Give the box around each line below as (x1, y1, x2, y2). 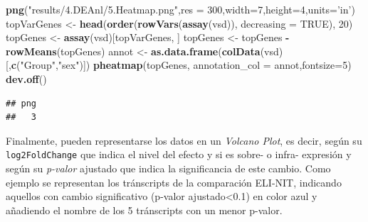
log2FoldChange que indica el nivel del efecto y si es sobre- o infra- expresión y (6, 147, 352, 162)
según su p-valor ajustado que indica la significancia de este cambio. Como (6, 161, 331, 175)
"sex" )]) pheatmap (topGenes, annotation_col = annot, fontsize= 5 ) (58, 57, 352, 72)
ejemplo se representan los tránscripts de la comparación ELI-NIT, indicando (6, 174, 342, 189)
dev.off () (6, 71, 47, 86)
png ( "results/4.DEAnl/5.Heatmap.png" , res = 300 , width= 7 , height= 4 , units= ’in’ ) (6, 2, 355, 16)
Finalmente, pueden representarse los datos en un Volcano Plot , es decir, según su (6, 133, 362, 148)
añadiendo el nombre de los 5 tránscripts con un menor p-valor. (6, 202, 283, 217)
